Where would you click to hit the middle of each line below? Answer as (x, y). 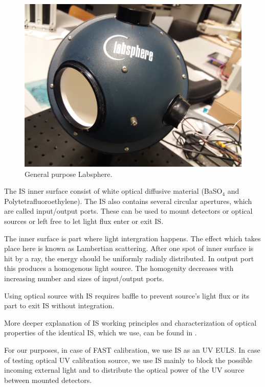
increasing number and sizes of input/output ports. (84, 278)
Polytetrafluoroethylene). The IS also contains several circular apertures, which (128, 201)
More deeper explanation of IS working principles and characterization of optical (130, 322)
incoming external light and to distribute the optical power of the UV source (124, 370)
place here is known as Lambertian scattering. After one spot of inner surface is (129, 248)
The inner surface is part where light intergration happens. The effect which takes (132, 238)
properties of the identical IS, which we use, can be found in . (101, 333)
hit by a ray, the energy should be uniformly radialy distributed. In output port (129, 258)
